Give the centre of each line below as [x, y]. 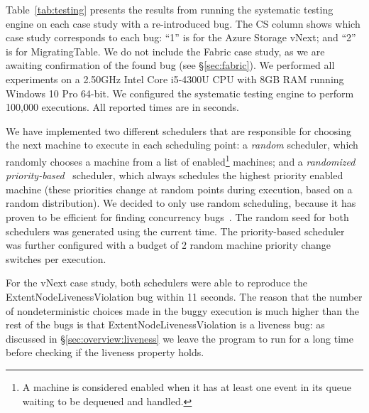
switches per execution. [56, 258]
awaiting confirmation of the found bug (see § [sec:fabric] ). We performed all [170, 65]
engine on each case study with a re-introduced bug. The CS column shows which [183, 23]
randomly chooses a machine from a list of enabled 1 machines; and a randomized [181, 160]
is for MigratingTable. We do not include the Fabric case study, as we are [165, 51]
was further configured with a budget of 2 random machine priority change [169, 245]
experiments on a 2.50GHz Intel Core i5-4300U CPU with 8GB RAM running [175, 79]
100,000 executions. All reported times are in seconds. [123, 107]
